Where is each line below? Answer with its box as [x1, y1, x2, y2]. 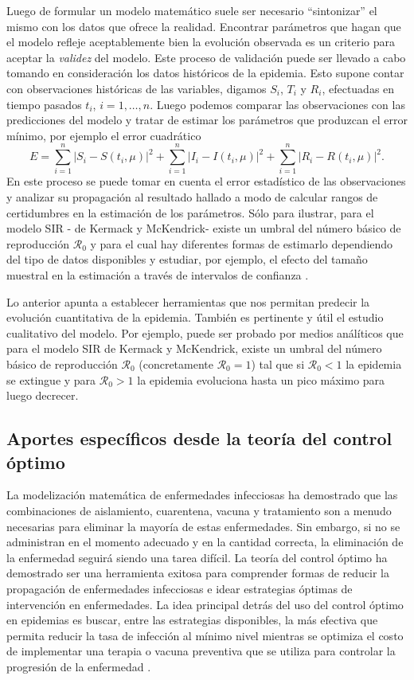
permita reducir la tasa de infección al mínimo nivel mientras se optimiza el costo [6, 627, 404, 643]
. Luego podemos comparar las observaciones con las [150, 96, 405, 112]
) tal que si [251, 356, 305, 372]
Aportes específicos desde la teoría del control [6, 426, 393, 451]
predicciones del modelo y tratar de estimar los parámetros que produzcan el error [6, 111, 408, 128]
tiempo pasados [6, 96, 82, 112]
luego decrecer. [6, 387, 79, 404]
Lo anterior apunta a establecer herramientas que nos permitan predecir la [6, 293, 370, 310]
